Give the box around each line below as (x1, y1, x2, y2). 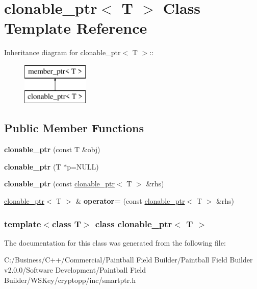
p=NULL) (67, 161, 99, 172)
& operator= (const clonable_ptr (75, 196, 185, 206)
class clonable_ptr (95, 217, 172, 230)
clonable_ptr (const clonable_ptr (4, 178, 115, 189)
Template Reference (4, 17, 147, 38)
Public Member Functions (4, 120, 144, 136)
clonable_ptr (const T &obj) (4, 144, 100, 155)
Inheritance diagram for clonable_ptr (4, 47, 121, 58)
